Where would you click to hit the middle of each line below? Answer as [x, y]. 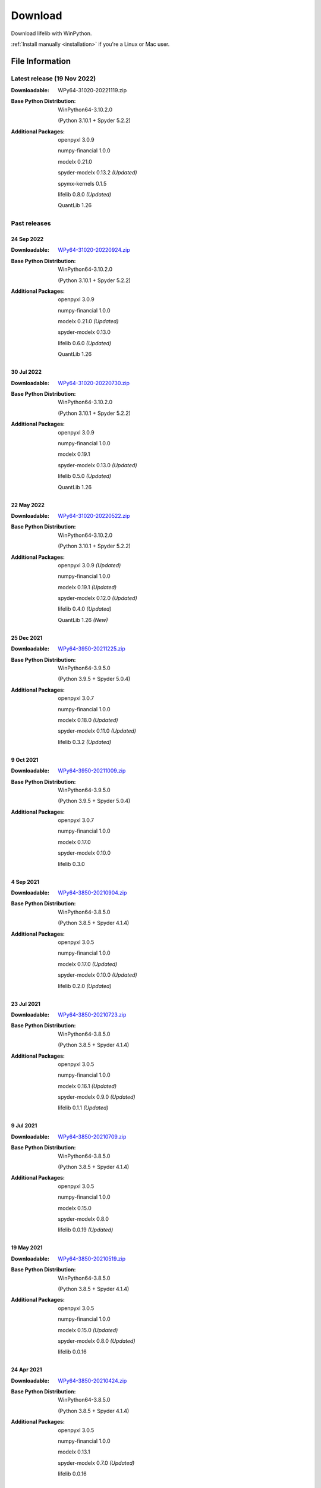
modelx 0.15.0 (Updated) [88, 1330]
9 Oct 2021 [25, 759]
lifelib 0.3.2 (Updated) [85, 742]
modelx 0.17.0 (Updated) [88, 964]
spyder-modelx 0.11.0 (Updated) [97, 731]
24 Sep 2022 [27, 239]
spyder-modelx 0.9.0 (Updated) [97, 1097]
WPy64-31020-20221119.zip [92, 90]
